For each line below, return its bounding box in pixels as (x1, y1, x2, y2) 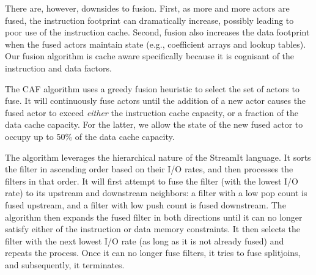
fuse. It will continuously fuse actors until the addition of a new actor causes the (5, 94, 306, 107)
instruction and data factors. (5, 61, 112, 74)
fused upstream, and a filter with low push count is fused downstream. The (5, 198, 286, 211)
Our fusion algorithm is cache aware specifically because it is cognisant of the (5, 50, 295, 62)
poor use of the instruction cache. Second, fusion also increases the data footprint (5, 26, 310, 38)
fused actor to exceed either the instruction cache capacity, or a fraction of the (5, 106, 299, 119)
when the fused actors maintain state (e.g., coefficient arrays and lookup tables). (5, 37, 306, 50)
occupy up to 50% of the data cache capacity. (5, 130, 175, 142)
